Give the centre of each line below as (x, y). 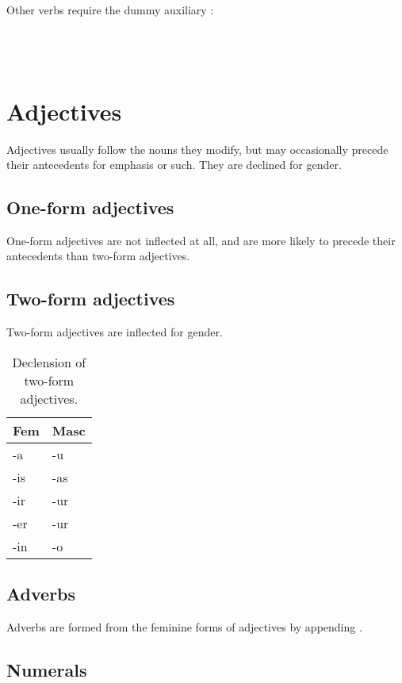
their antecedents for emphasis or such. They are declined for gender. (174, 165)
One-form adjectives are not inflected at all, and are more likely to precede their (201, 240)
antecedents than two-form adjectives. (98, 256)
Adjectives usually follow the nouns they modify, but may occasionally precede (197, 149)
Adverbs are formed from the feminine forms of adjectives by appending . (184, 627)
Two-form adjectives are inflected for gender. (115, 332)
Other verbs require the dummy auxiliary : (110, 10)
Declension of (49, 362)
